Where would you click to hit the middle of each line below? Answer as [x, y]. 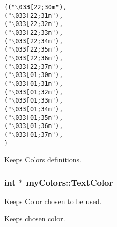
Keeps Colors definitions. [43, 159]
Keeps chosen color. [35, 218]
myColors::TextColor [70, 182]
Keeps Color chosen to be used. [53, 201]
